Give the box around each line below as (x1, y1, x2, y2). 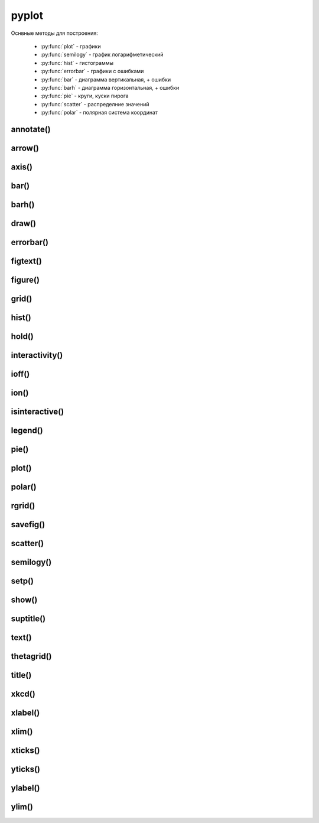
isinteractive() (11, 407, 64, 417)
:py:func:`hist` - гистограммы (40, 59, 114, 66)
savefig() (11, 520, 45, 530)
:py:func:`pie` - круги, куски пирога (40, 92, 129, 100)
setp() (11, 576, 34, 586)
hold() (11, 331, 34, 342)
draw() (11, 218, 37, 228)
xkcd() (11, 689, 35, 699)
